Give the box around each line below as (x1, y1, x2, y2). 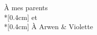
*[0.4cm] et (4, 12, 37, 22)
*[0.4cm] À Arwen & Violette (4, 21, 93, 32)
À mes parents (4, 2, 48, 12)
